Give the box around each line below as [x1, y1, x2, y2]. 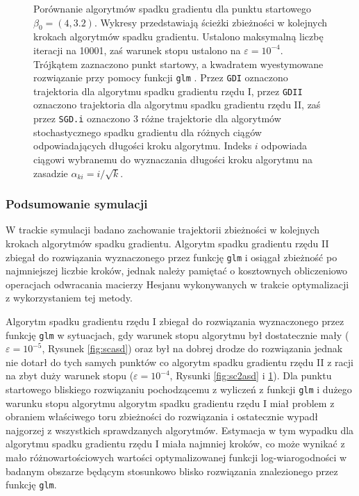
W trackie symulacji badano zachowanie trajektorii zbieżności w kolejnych [6, 222, 320, 237]
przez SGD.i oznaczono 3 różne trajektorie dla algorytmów [33, 111, 281, 126]
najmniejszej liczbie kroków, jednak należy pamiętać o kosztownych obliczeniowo [6, 263, 348, 278]
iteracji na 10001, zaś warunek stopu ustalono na [33, 42, 241, 57]
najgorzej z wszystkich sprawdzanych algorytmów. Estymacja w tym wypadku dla [6, 422, 354, 437]
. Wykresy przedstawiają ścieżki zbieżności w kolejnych [94, 15, 328, 29]
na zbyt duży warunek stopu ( [6, 368, 134, 383]
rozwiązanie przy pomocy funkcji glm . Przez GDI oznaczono [33, 70, 288, 85]
